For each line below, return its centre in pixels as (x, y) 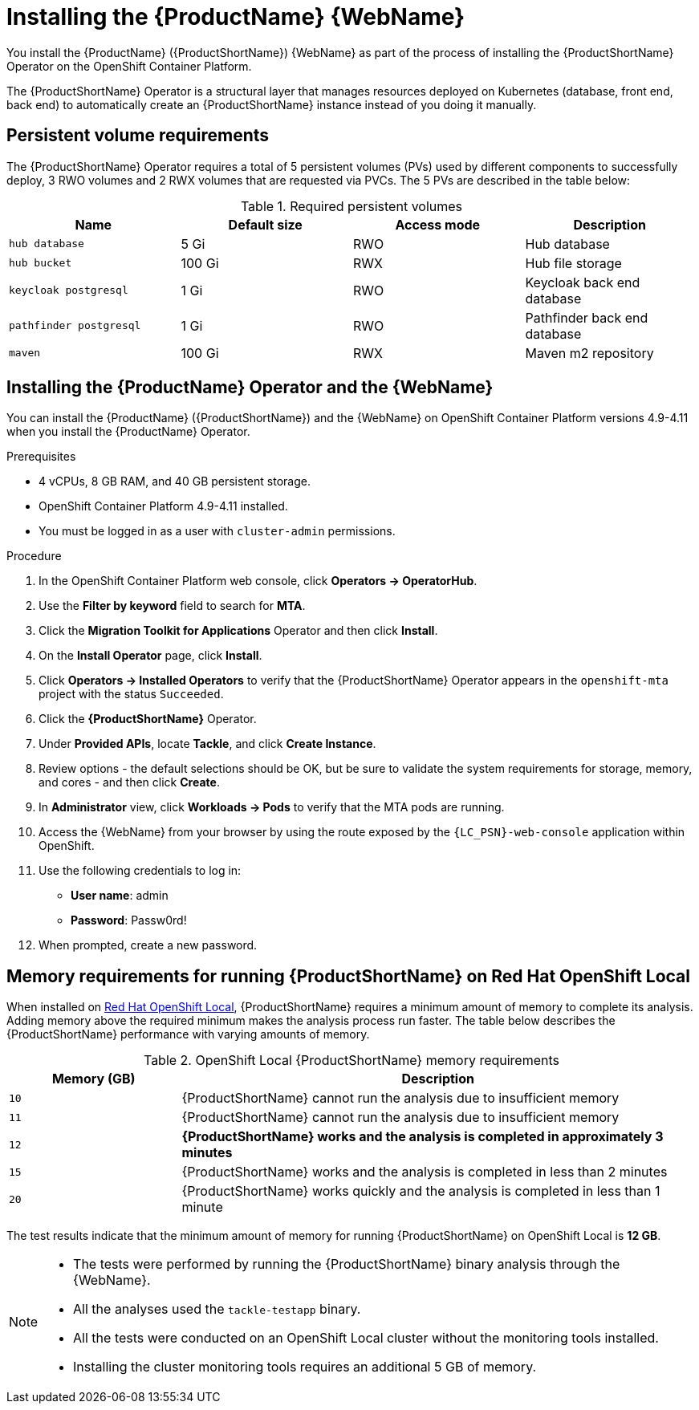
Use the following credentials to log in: (140, 871)
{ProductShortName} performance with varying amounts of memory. (188, 1034)
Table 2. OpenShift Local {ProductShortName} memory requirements (352, 1061)
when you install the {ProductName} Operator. (128, 432)
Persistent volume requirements (138, 136)
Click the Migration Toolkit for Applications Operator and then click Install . (238, 631)
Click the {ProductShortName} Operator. (148, 719)
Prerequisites (41, 457)
